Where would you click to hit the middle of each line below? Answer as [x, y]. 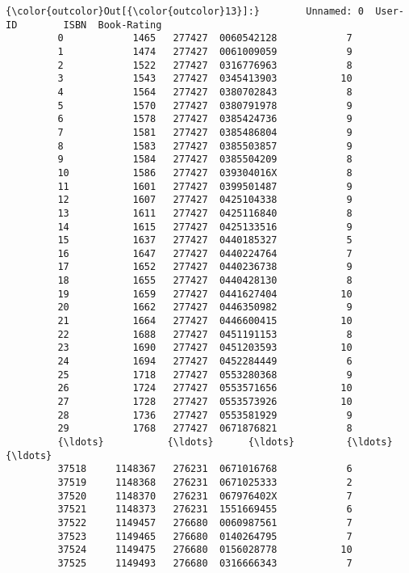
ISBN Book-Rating [113, 25]
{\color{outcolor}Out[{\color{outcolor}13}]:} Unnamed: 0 [185, 11]
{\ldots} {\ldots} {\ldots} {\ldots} [225, 442]
